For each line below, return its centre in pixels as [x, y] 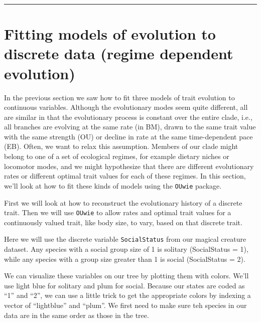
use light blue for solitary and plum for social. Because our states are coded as [124, 285]
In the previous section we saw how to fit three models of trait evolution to [119, 97]
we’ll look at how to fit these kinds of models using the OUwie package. [113, 185]
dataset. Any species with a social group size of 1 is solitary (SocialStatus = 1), [126, 249]
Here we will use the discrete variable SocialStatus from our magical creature [125, 239]
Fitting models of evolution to [110, 34]
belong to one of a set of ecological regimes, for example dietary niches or [117, 156]
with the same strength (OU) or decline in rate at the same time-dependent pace [128, 136]
